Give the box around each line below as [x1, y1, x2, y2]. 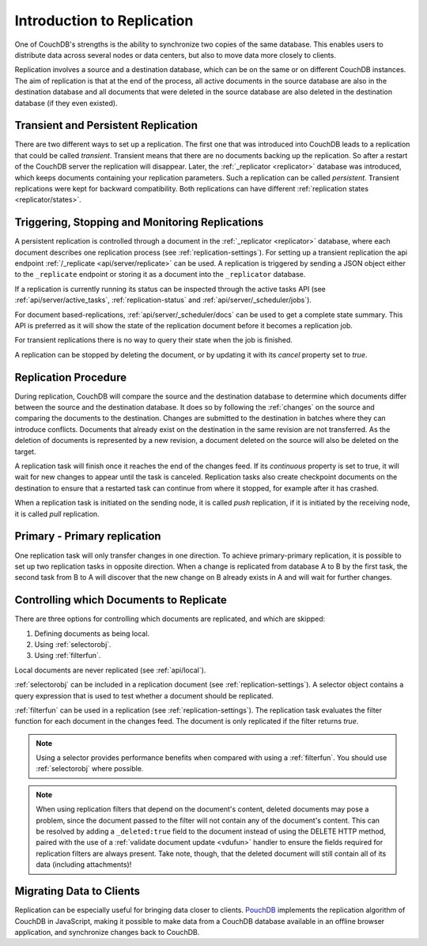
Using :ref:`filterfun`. [34, 651, 101, 660]
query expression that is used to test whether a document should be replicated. [14, 691, 274, 700]
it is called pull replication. [14, 509, 100, 518]
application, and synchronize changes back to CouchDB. [14, 927, 200, 937]
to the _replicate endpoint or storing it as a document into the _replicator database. [14, 270, 306, 279]
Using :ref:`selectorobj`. [34, 639, 111, 649]
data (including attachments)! [36, 860, 132, 869]
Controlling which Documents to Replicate [14, 593, 227, 607]
